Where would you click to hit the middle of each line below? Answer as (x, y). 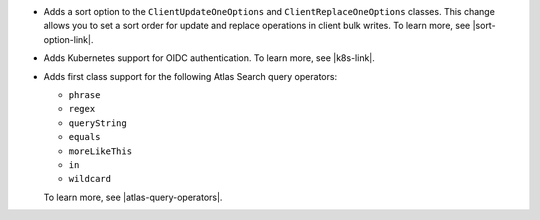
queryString (97, 123)
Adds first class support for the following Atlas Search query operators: (190, 76)
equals (84, 137)
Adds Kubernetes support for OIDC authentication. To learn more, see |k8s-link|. (209, 58)
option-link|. (68, 39)
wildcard (90, 179)
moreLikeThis (100, 151)
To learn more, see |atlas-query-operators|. (133, 197)
